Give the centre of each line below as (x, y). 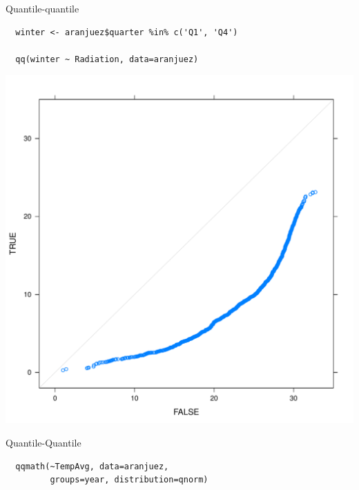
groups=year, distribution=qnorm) (129, 480)
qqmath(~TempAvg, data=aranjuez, (92, 466)
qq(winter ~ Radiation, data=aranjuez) (107, 59)
